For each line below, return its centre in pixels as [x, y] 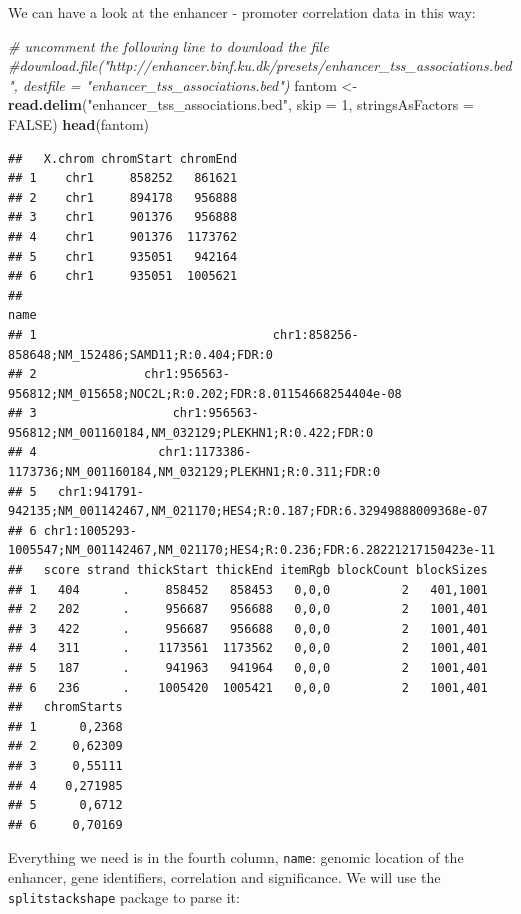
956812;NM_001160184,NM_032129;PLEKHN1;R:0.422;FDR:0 [191, 432]
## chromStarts [65, 707]
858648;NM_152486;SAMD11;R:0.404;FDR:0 [140, 354]
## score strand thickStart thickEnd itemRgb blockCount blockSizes [248, 570]
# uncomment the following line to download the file [168, 45]
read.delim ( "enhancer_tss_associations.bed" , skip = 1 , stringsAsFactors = [241, 104]
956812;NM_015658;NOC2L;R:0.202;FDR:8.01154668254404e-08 [205, 393]
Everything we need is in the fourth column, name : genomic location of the [236, 857]
